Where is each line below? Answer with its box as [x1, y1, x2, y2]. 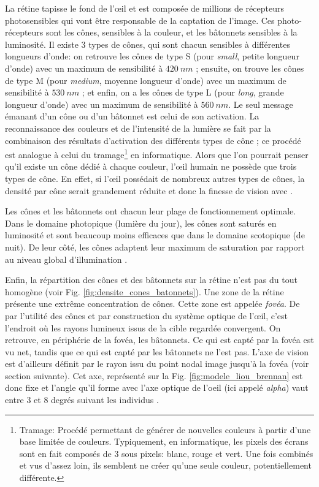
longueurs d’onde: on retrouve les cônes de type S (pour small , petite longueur [5, 50, 299, 62]
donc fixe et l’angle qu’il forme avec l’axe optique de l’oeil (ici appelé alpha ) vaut [5, 381, 309, 394]
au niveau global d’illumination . [5, 252, 128, 265]
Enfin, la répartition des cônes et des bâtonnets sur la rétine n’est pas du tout [5, 273, 298, 286]
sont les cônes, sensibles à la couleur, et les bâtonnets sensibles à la [46, 26, 298, 39]
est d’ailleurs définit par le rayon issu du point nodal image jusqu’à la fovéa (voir [5, 357, 309, 370]
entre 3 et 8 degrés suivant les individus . [5, 393, 159, 406]
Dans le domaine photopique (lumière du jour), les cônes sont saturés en [5, 216, 277, 229]
